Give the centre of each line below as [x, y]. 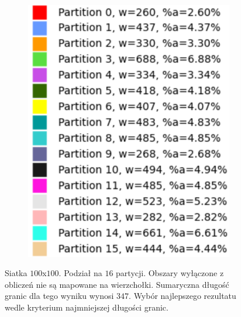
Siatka [16, 273]
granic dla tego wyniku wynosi [59, 296]
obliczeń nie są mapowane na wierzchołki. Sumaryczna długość [117, 284]
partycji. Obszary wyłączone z [170, 273]
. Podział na [80, 273]
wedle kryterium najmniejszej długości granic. [87, 307]
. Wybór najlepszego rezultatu [183, 296]
